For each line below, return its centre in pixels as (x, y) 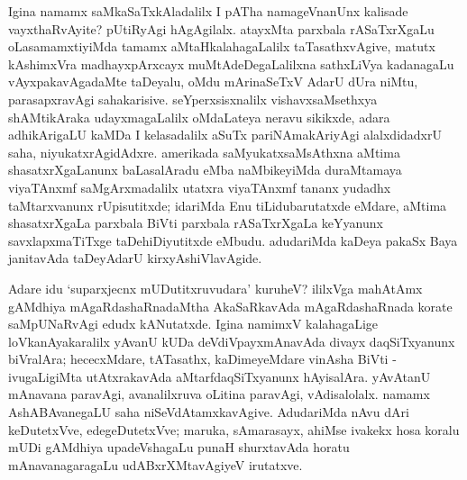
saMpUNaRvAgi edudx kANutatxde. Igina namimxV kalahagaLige (193, 324)
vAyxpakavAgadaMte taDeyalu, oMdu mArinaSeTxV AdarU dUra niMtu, (213, 82)
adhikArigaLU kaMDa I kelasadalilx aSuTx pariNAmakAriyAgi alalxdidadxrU (225, 135)
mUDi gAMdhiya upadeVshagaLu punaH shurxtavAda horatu (179, 447)
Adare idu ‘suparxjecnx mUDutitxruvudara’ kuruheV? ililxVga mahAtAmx (215, 288)
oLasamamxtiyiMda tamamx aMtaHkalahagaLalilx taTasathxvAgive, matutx (222, 46)
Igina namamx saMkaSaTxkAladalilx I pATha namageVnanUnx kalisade (208, 11)
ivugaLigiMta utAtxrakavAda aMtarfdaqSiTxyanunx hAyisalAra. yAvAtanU (220, 376)
